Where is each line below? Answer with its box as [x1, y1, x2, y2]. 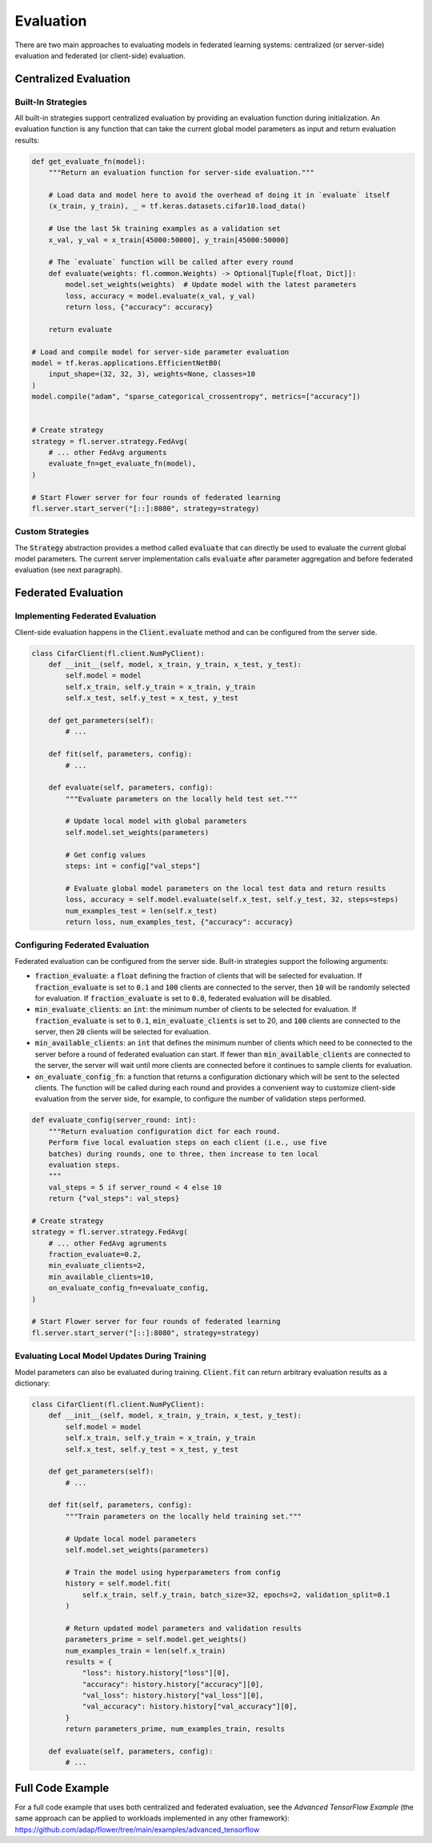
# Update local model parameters [65, 1534, 197, 1543]
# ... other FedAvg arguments [48, 448, 167, 458]
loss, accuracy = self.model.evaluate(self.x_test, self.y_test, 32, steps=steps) [65, 895, 399, 904]
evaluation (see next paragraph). [14, 565, 123, 575]
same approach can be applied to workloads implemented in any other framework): [14, 1813, 290, 1823]
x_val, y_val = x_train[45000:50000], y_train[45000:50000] [48, 235, 290, 244]
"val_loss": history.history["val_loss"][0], [82, 1691, 264, 1700]
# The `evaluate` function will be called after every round [48, 258, 294, 267]
